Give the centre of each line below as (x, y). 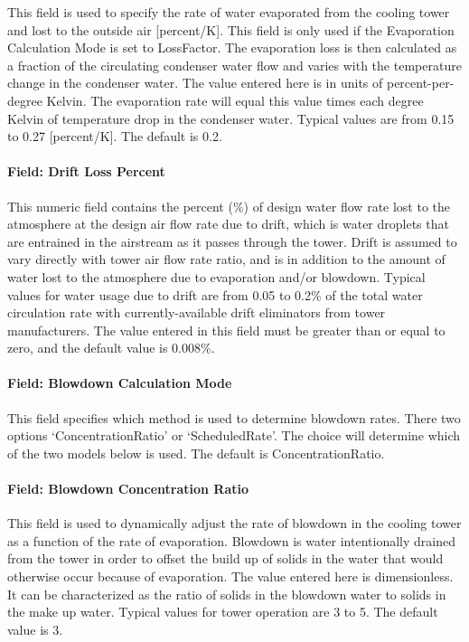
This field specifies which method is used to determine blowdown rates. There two (234, 417)
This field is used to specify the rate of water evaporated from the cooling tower (229, 12)
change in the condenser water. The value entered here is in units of (195, 83)
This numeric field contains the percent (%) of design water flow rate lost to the (229, 206)
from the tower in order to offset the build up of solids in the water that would (225, 558)
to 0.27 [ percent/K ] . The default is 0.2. (115, 136)
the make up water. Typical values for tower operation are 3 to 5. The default (223, 612)
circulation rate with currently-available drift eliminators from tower (197, 312)
